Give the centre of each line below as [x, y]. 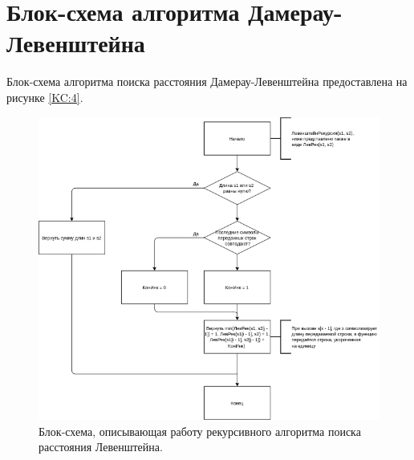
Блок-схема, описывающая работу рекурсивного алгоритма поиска [200, 431]
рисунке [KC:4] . [45, 97]
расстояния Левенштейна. [101, 447]
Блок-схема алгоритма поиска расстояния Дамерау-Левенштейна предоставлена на [207, 81]
